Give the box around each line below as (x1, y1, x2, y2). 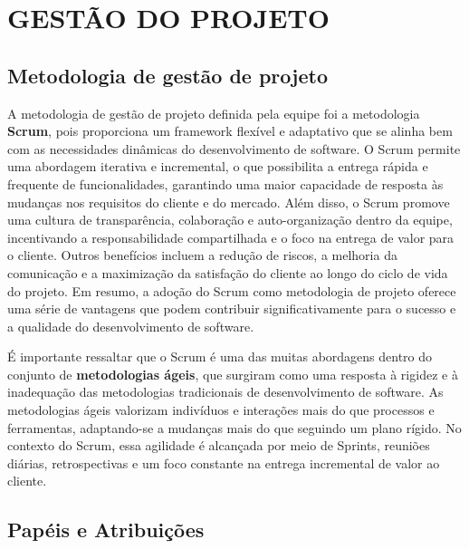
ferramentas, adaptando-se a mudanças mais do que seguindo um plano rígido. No (7, 418, 462, 437)
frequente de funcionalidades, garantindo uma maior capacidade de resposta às (7, 174, 444, 193)
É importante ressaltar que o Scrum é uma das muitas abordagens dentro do (7, 347, 433, 366)
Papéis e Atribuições (7, 515, 205, 544)
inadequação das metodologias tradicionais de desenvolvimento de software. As (7, 382, 444, 401)
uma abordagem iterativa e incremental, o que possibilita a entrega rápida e (7, 157, 428, 176)
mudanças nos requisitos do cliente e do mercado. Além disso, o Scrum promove (7, 192, 450, 211)
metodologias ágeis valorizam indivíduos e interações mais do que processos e (7, 400, 435, 419)
